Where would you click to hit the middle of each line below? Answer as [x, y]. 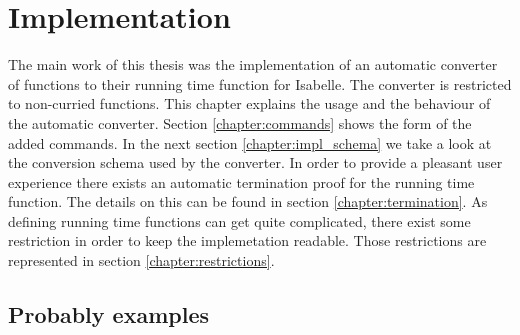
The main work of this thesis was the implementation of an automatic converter [253, 64]
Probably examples [108, 314]
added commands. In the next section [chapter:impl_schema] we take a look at [250, 142]
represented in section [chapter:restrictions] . [141, 260]
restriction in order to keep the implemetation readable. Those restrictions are [247, 240]
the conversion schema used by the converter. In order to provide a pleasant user [255, 162]
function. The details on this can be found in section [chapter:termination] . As [248, 201]
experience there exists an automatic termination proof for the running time [241, 181]
